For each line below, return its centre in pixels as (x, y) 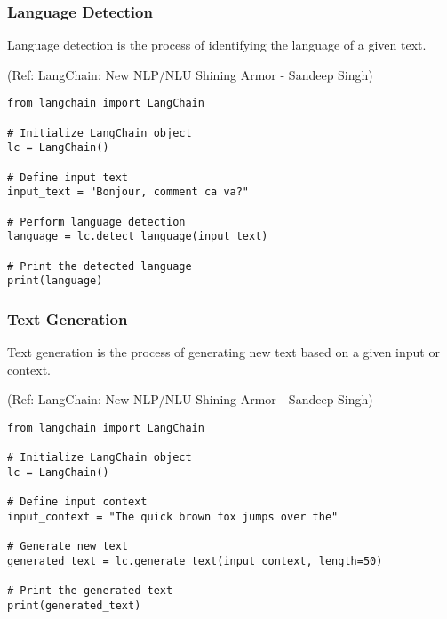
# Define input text (68, 177)
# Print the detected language (100, 266)
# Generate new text (68, 547)
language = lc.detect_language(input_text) (138, 237)
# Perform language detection (96, 222)
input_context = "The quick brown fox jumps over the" (173, 516)
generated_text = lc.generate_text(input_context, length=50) (195, 561)
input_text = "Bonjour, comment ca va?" (128, 192)
